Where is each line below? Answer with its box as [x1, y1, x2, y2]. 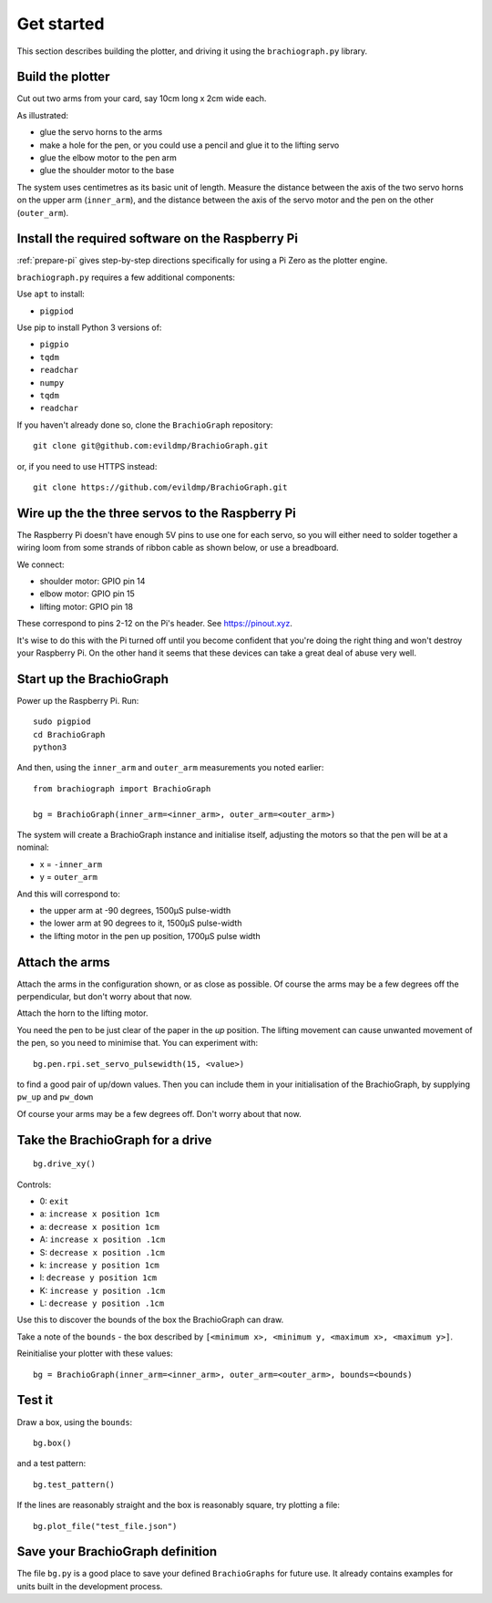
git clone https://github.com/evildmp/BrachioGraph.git [33, 481, 288, 492]
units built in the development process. [16, 1580, 163, 1591]
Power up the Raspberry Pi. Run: [16, 695, 139, 706]
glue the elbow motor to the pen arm [39, 152, 177, 163]
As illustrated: [16, 109, 68, 120]
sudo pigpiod [33, 717, 91, 727]
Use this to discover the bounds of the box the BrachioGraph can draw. [16, 1314, 284, 1326]
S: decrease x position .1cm [39, 1246, 166, 1257]
